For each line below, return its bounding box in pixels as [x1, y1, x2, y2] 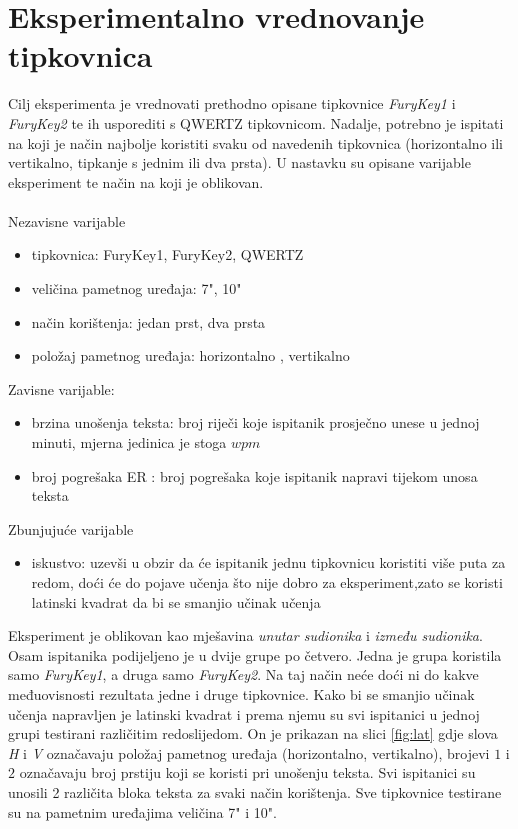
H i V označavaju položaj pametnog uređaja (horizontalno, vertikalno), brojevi [8, 742, 490, 763]
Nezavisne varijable [8, 210, 126, 231]
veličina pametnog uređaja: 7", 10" [31, 278, 242, 299]
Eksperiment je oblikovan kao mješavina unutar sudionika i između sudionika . [8, 625, 483, 646]
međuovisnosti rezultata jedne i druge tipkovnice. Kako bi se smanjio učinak [8, 683, 475, 704]
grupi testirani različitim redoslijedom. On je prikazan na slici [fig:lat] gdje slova [8, 723, 498, 744]
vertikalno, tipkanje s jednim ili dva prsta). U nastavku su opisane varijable [8, 152, 471, 173]
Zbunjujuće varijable [8, 518, 134, 539]
